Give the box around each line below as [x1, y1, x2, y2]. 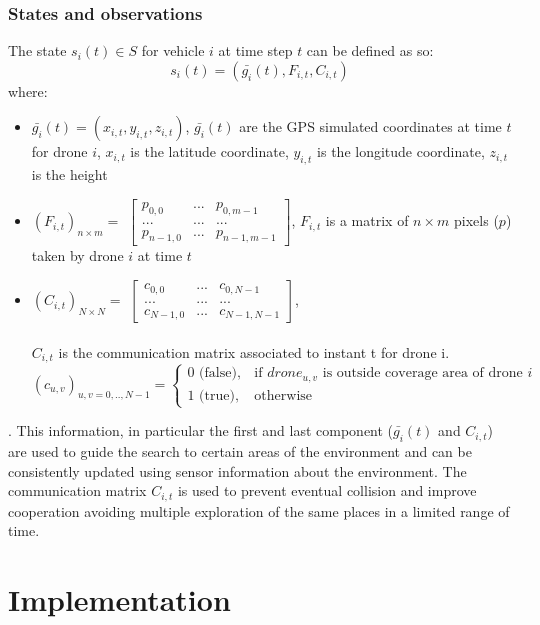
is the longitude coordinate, [317, 141, 485, 162]
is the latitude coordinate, [130, 141, 289, 162]
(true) [199, 388, 235, 403]
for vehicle [141, 40, 205, 61]
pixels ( [454, 210, 499, 231]
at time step [218, 40, 293, 61]
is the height [31, 164, 108, 185]
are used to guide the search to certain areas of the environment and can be [8, 440, 472, 461]
